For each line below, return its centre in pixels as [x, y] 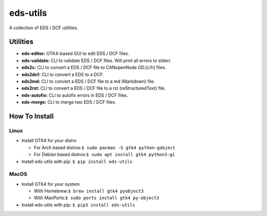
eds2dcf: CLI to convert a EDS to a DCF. [63, 74]
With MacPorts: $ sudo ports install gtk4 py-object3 [96, 198]
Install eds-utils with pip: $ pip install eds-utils [77, 162]
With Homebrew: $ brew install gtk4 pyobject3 [89, 191]
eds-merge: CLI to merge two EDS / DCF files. [69, 102]
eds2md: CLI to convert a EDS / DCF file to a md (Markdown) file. [88, 81]
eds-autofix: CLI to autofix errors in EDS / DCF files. [75, 95]
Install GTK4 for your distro [49, 141]
